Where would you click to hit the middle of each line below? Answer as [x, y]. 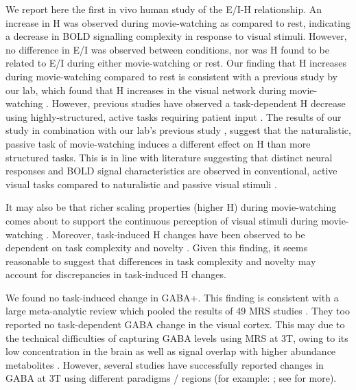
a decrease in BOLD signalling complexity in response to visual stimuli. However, [176, 36]
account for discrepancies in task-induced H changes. [116, 274]
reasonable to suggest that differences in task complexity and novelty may [161, 261]
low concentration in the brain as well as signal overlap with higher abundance [171, 351]
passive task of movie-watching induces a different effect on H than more [158, 143]
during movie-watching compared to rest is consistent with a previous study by [171, 76]
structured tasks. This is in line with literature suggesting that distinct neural [169, 157]
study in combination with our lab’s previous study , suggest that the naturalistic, [178, 130]
